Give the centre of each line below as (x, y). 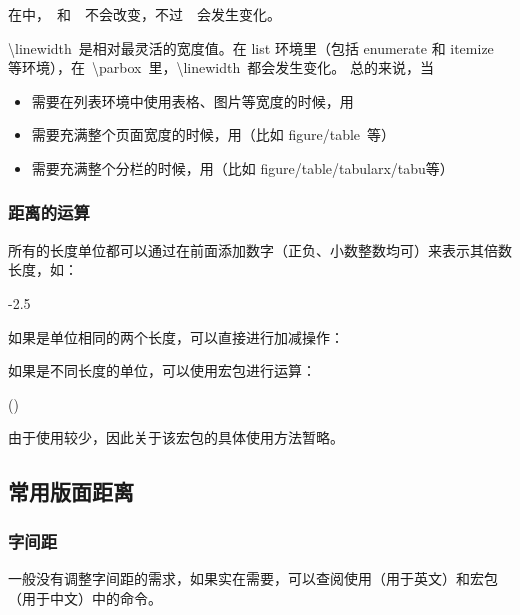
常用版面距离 (71, 491)
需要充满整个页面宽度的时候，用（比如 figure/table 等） (213, 134)
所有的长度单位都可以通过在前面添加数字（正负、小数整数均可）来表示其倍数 (260, 249)
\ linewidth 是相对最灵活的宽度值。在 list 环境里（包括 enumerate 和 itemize (251, 47)
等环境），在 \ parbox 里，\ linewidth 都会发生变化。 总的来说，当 (221, 67)
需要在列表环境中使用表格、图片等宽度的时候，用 (192, 100)
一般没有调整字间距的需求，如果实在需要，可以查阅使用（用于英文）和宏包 (253, 577)
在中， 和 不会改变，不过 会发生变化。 (144, 14)
